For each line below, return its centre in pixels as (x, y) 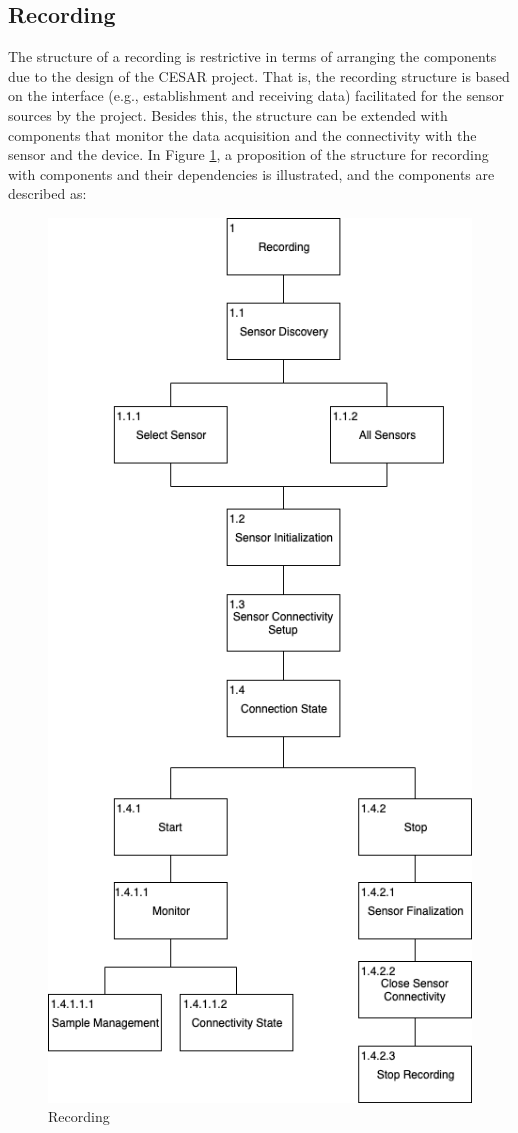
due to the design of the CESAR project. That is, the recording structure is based (259, 75)
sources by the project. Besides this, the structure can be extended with (228, 114)
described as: (47, 193)
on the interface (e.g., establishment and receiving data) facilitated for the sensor (256, 95)
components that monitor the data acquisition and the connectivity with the (242, 134)
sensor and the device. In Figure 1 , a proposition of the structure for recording (248, 154)
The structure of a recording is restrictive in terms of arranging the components (252, 56)
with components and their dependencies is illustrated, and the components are (251, 173)
